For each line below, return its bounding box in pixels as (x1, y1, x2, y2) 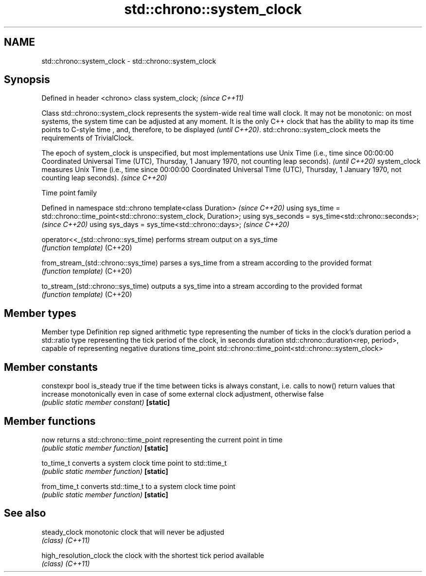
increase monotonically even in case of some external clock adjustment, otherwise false (41, 390, 324, 399)
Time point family (41, 189, 97, 197)
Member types (4, 307, 76, 319)
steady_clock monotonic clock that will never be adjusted (41, 527, 225, 536)
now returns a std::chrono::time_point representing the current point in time (41, 435, 283, 444)
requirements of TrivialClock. (41, 134, 134, 142)
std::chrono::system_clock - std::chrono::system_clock (41, 56, 216, 65)
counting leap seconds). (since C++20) (41, 174, 167, 182)
